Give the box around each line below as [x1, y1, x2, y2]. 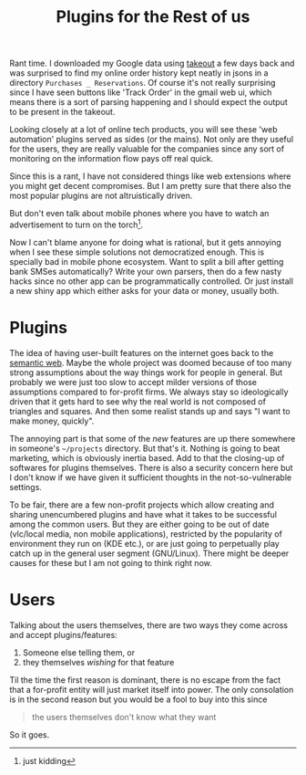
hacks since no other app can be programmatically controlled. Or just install [9, 276, 294, 287]
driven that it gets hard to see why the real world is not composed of [9, 395, 267, 407]
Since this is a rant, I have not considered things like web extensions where [9, 171, 291, 182]
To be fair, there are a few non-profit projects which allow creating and [9, 499, 275, 510]
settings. [9, 481, 43, 492]
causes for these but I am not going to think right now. [9, 557, 212, 568]
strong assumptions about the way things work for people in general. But [9, 367, 283, 378]
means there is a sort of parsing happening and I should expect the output [9, 97, 289, 108]
